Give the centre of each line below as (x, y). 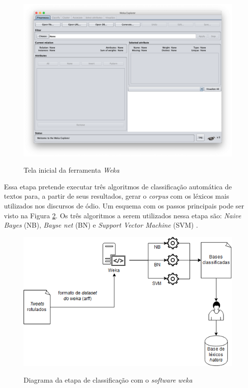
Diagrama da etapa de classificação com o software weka (108, 379)
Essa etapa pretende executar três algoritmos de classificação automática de (118, 186)
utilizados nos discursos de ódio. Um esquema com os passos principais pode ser (124, 205)
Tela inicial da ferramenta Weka (72, 170)
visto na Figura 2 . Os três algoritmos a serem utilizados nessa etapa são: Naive (123, 215)
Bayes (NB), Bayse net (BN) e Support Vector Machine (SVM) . (101, 225)
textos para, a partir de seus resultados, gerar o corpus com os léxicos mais (117, 196)
